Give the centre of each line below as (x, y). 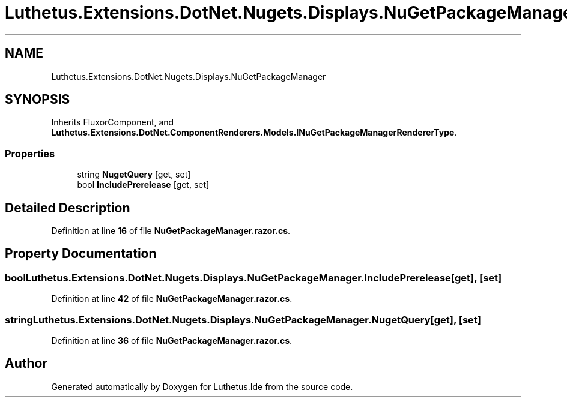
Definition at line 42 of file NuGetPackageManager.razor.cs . (172, 299)
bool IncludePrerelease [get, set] (143, 185)
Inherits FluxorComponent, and (113, 122)
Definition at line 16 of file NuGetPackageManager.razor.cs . (171, 231)
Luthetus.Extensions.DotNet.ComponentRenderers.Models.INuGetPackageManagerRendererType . (254, 133)
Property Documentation (81, 254)
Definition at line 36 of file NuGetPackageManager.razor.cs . (172, 340)
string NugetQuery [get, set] (134, 175)
